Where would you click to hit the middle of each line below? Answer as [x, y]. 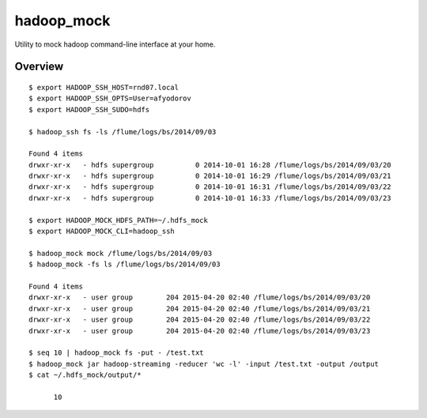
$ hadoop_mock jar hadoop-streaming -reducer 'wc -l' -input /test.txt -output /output [204, 364]
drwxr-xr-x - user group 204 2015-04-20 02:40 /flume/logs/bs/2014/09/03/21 [200, 309]
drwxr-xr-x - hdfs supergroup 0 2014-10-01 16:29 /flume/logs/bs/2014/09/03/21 [210, 176]
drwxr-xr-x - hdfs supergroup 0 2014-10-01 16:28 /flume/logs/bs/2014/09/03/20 [210, 165]
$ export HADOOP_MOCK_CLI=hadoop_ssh [102, 232]
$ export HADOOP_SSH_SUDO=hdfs [89, 109]
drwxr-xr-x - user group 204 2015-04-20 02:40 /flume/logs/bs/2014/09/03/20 [200, 297]
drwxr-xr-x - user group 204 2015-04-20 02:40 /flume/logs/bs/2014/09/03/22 [200, 320]
